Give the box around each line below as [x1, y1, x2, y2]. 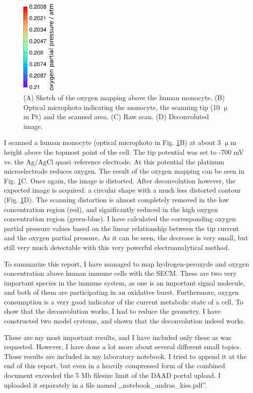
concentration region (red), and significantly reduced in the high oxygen [4, 204, 218, 214]
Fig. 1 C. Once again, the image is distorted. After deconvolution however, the [4, 175, 235, 185]
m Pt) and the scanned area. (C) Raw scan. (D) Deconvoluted [23, 111, 209, 122]
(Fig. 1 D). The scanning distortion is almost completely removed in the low [4, 194, 229, 204]
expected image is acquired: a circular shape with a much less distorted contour [4, 185, 241, 195]
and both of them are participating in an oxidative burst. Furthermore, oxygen [4, 287, 239, 297]
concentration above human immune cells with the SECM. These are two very [4, 268, 237, 278]
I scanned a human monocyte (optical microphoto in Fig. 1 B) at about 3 [4, 137, 221, 147]
